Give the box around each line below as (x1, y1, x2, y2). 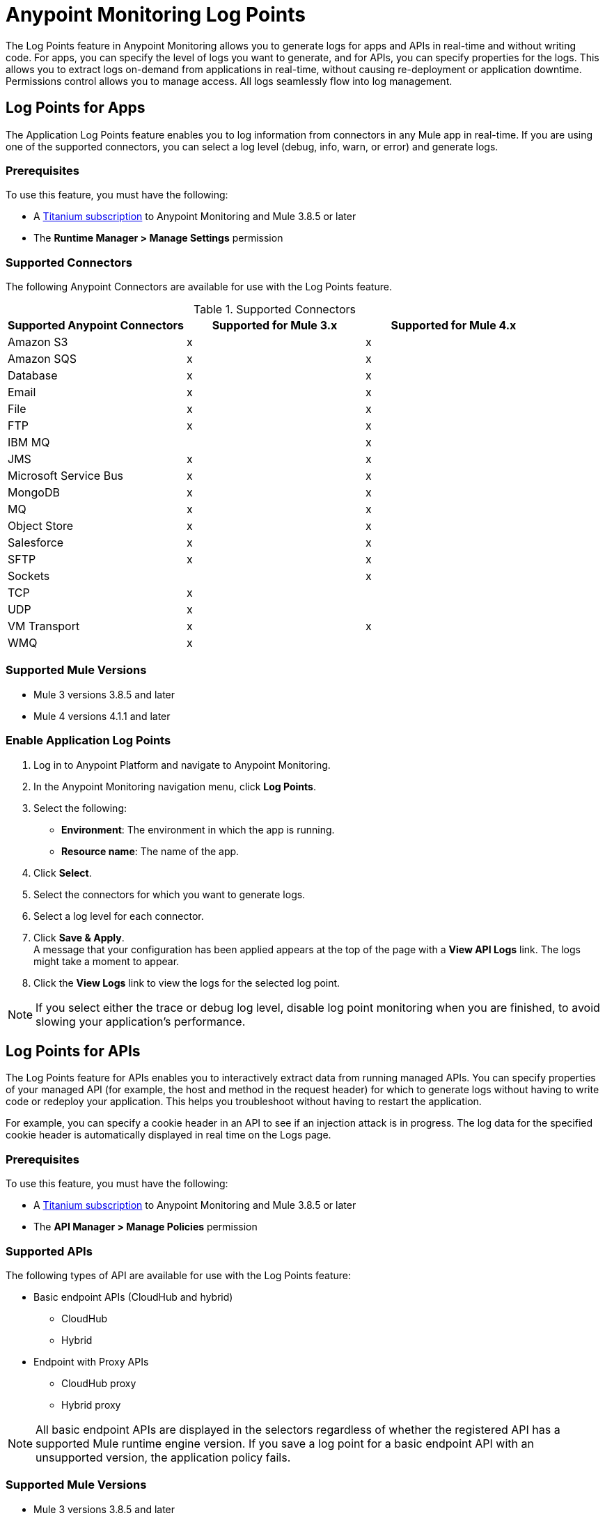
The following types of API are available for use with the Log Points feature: (6, 1269, 352, 1281)
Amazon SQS (8, 352, 77, 366)
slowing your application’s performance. (36, 1014, 246, 1028)
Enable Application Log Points (6, 733, 171, 748)
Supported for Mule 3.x (212, 318, 338, 333)
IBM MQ (8, 435, 50, 450)
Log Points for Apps (6, 99, 146, 117)
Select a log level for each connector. (33, 909, 204, 922)
